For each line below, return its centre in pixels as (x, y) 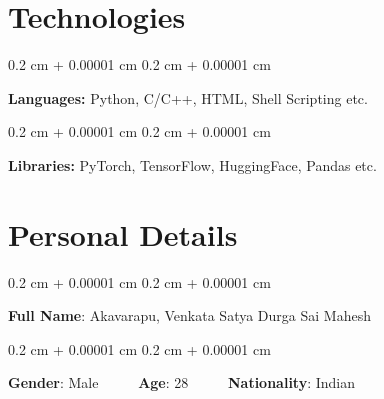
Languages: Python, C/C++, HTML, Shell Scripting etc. (188, 97)
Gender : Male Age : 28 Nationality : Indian (182, 382)
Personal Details (123, 233)
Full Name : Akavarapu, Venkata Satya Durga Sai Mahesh (189, 315)
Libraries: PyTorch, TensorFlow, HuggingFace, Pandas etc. (192, 164)
